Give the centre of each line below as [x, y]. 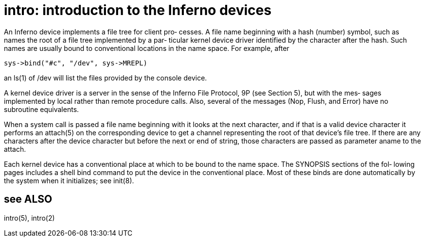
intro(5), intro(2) [29, 218]
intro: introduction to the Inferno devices [138, 10]
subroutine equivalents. [42, 109]
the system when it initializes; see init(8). [69, 180]
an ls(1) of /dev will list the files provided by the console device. [106, 78]
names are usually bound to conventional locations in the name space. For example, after [147, 48]
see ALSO [28, 199]
